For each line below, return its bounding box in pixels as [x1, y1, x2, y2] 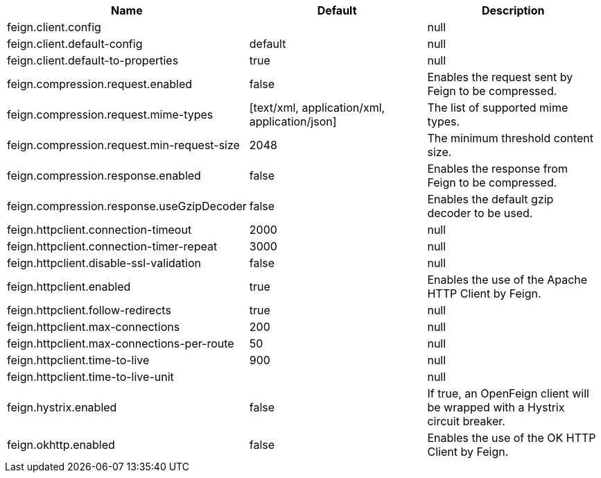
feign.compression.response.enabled [7, 169, 201, 182]
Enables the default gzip [427, 192, 554, 206]
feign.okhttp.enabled [7, 438, 115, 452]
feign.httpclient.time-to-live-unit [7, 370, 174, 384]
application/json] [249, 114, 337, 128]
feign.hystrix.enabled [7, 400, 117, 414]
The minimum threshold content [427, 131, 594, 145]
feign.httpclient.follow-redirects [7, 303, 171, 317]
